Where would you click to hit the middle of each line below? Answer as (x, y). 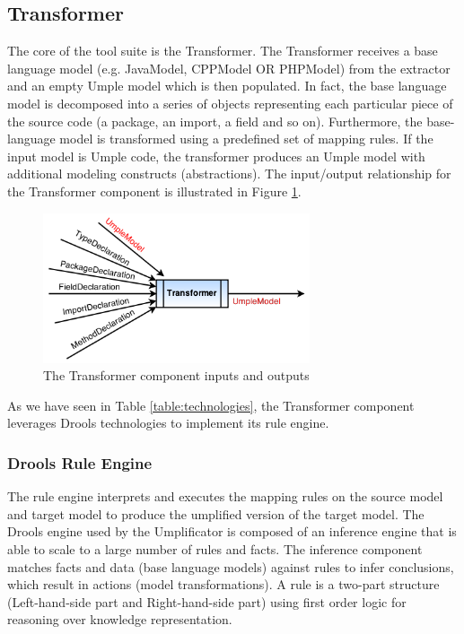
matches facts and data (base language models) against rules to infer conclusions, (231, 566)
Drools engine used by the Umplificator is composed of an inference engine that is (232, 531)
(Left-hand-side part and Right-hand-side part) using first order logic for (207, 601)
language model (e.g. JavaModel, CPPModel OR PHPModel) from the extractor (229, 68)
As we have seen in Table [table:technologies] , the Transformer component (211, 405)
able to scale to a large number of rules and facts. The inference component (215, 548)
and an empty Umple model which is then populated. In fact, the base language (227, 86)
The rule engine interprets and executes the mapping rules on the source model (225, 496)
